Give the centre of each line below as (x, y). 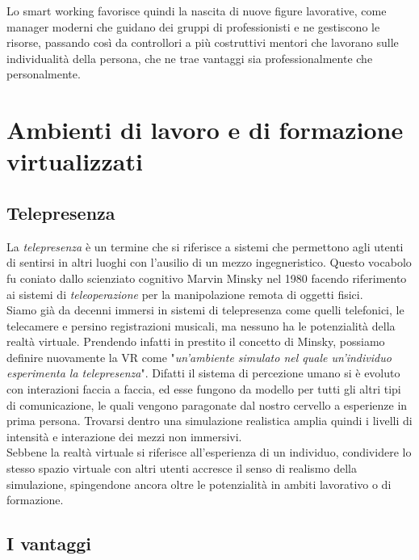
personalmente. (44, 74)
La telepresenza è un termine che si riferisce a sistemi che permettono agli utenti (205, 246)
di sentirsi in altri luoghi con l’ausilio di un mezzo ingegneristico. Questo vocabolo (209, 262)
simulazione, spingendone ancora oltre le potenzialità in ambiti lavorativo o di (199, 484)
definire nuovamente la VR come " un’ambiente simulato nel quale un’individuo (199, 357)
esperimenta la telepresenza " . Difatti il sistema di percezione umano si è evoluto (203, 373)
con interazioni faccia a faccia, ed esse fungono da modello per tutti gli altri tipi (204, 389)
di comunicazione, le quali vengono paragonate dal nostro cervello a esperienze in (207, 404)
